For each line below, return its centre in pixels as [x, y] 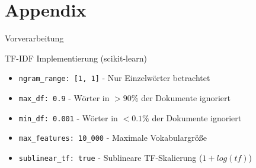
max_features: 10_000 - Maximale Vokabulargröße [113, 138]
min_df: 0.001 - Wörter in [68, 117]
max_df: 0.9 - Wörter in [64, 97]
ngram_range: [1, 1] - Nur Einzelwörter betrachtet [114, 78]
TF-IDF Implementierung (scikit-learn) [76, 58]
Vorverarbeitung [34, 38]
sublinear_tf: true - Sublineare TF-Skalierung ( [111, 157]
